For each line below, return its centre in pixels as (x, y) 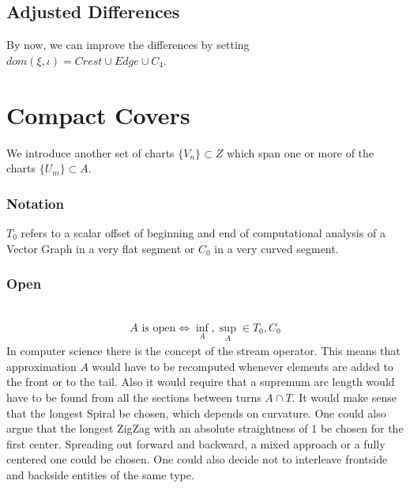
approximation (41, 366)
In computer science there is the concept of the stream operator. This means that (203, 351)
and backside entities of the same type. (100, 474)
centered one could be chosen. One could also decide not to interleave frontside (197, 459)
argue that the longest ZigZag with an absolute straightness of (157, 428)
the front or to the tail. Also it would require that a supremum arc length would (201, 382)
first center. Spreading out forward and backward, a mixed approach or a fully (196, 443)
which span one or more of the (300, 152)
